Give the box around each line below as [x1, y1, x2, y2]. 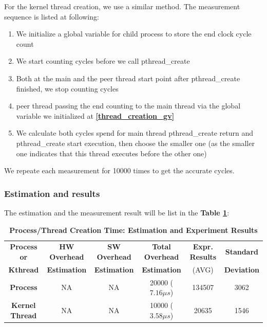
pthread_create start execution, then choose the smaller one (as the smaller [16, 137, 255, 148]
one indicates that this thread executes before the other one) [16, 148, 207, 158]
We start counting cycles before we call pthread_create [16, 56, 190, 66]
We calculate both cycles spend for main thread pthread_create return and [16, 128, 254, 138]
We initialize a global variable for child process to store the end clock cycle [16, 28, 252, 39]
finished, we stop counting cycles [16, 83, 119, 94]
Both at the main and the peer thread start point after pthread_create [16, 72, 240, 83]
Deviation [224, 264, 259, 275]
